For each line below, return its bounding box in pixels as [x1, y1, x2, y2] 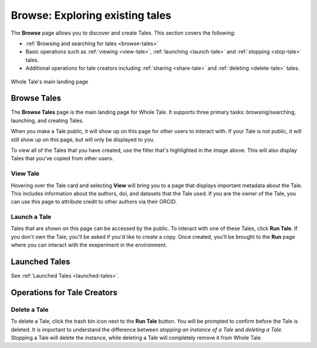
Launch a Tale [11, 213, 52, 221]
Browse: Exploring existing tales [11, 9, 171, 22]
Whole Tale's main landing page [11, 78, 89, 85]
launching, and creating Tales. [11, 117, 84, 124]
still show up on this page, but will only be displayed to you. [11, 136, 155, 143]
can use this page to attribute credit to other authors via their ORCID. [11, 198, 177, 205]
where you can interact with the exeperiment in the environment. [11, 241, 167, 249]
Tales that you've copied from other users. [11, 155, 114, 162]
